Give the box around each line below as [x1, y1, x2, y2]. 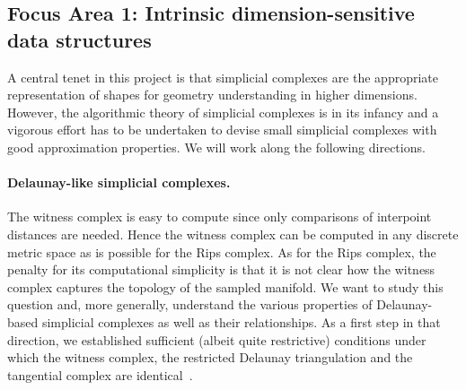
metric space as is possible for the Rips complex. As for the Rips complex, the [7, 242, 436, 261]
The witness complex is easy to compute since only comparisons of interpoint [7, 207, 432, 226]
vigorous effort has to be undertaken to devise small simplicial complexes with [7, 120, 437, 139]
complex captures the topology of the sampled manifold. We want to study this [7, 277, 444, 296]
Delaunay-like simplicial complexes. [7, 173, 231, 192]
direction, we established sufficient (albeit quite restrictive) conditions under [7, 330, 426, 349]
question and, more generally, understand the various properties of [7, 295, 373, 314]
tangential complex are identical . [7, 365, 193, 384]
